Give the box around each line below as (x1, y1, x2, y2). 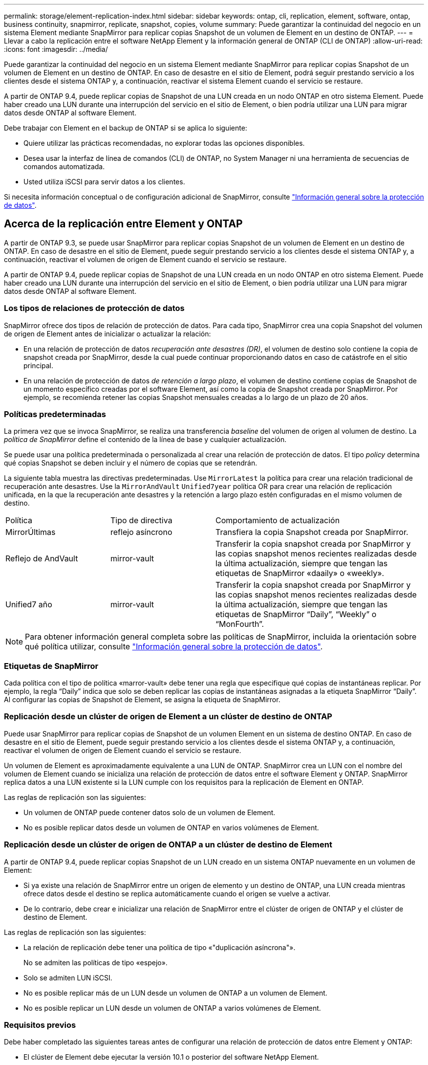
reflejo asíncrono (110, 527, 172, 537)
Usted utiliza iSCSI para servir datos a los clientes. (23, 177, 185, 186)
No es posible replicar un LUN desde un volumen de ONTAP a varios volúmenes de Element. (23, 1003, 321, 1012)
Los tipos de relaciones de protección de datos (4, 303, 185, 313)
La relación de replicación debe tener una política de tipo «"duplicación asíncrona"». (23, 943, 296, 952)
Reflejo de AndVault (5, 554, 78, 564)
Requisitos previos (4, 1020, 76, 1030)
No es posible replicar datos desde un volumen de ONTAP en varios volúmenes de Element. (23, 823, 319, 832)
